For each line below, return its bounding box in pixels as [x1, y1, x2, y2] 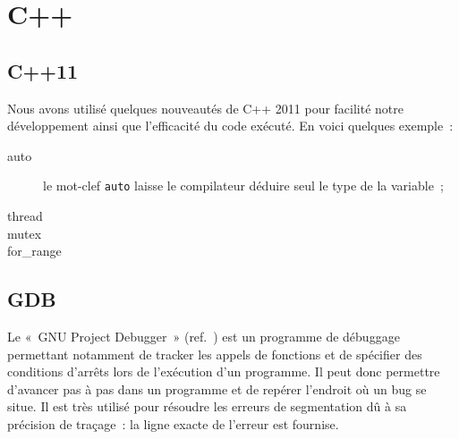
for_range [7, 241, 62, 260]
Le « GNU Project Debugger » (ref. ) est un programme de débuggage [7, 327, 400, 345]
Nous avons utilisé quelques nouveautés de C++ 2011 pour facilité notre [7, 98, 404, 117]
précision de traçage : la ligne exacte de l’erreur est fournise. [7, 414, 339, 433]
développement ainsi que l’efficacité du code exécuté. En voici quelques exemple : [7, 116, 454, 135]
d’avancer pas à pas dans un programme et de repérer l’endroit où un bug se [7, 379, 427, 398]
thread [7, 207, 43, 225]
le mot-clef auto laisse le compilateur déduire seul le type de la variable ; [43, 176, 444, 195]
